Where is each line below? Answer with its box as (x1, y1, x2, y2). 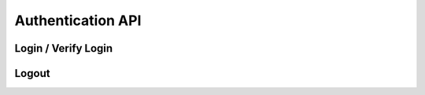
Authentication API (14, 12, 142, 29)
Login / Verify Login (14, 42, 113, 55)
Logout (14, 67, 50, 80)
